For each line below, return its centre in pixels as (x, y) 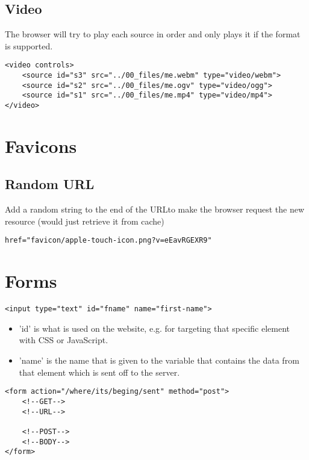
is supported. (29, 45)
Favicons (41, 145)
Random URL (50, 184)
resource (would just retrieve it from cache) (85, 221)
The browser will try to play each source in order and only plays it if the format (153, 34)
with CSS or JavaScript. (64, 340)
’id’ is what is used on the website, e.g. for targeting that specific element (154, 328)
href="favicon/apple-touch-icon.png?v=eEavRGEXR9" (108, 241)
